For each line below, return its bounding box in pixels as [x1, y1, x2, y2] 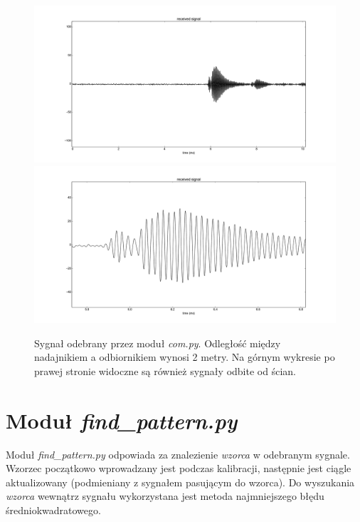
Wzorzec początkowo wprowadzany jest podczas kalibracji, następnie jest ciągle [6, 461, 351, 476]
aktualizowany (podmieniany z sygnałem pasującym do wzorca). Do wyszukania [6, 474, 355, 489]
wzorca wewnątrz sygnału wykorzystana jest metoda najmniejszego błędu [6, 488, 324, 503]
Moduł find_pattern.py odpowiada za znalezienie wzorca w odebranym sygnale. [6, 446, 350, 461]
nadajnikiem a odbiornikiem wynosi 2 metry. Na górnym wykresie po [34, 349, 335, 364]
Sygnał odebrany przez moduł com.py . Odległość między [34, 335, 281, 350]
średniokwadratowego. [6, 503, 101, 518]
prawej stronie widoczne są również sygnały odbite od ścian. [34, 363, 296, 378]
